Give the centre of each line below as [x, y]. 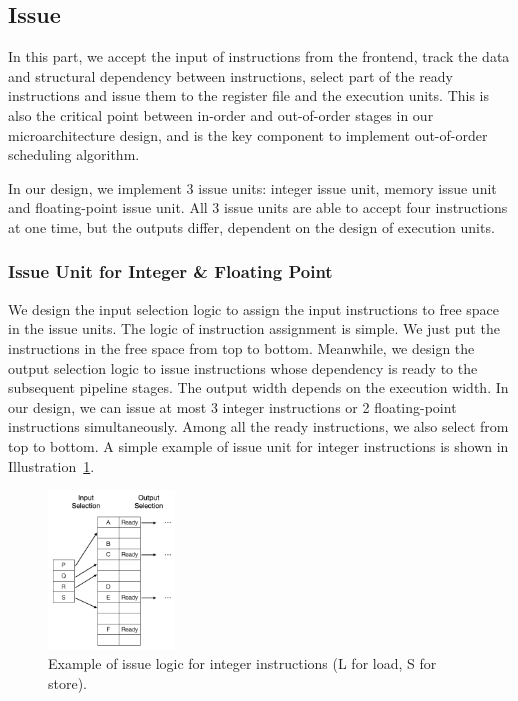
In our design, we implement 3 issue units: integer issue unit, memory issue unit [252, 187]
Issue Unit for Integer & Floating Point [170, 271]
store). [68, 682]
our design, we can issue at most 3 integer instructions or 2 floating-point [232, 406]
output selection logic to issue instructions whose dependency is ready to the [243, 367]
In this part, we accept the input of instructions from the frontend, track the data [259, 56]
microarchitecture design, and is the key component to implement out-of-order [248, 134]
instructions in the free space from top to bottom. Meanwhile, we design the [241, 347]
